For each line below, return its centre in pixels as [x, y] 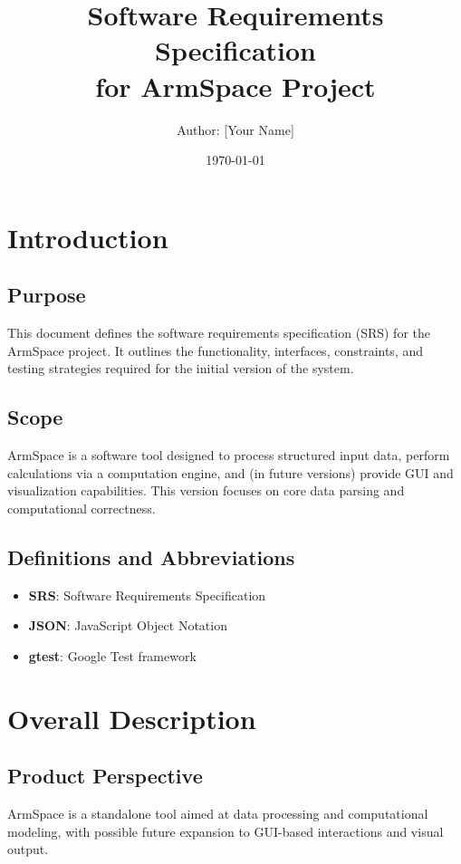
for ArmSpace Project [235, 86]
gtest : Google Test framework [112, 655]
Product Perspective [105, 776]
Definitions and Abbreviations [151, 557]
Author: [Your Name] [235, 129]
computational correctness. [82, 508]
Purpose [47, 295]
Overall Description [132, 718]
